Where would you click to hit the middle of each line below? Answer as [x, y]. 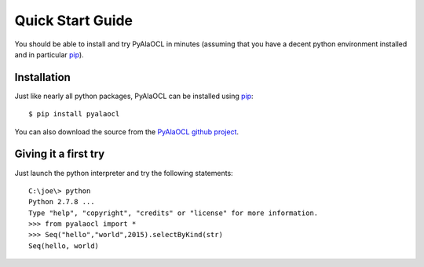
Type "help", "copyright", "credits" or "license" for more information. [174, 213]
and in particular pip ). [49, 54]
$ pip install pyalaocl [74, 114]
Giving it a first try [60, 154]
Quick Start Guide [74, 20]
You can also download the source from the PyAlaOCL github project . [127, 132]
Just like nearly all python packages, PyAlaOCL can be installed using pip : [134, 96]
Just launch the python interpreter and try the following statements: [124, 173]
